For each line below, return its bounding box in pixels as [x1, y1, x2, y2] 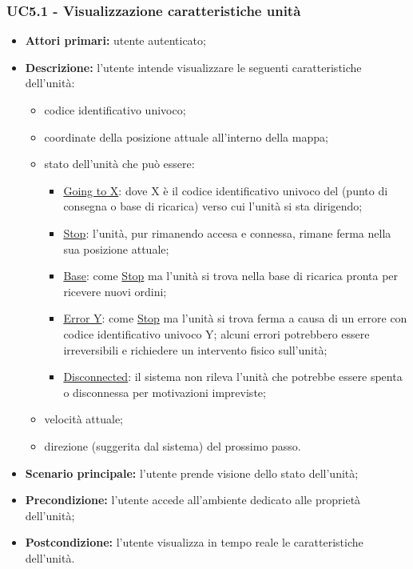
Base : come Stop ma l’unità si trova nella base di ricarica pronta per [63, 267, 399, 284]
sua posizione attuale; [63, 240, 169, 257]
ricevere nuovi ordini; [63, 282, 167, 299]
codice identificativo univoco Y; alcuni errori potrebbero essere [63, 325, 370, 342]
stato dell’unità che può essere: [44, 155, 195, 172]
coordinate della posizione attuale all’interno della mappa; [44, 128, 328, 145]
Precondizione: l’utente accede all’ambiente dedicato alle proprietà [25, 491, 361, 508]
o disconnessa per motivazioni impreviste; [63, 383, 266, 400]
